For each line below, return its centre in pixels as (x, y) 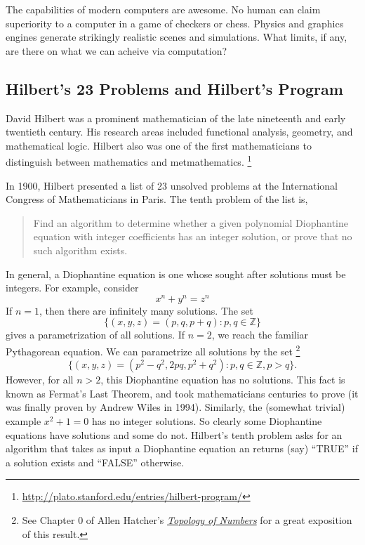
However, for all (40, 380)
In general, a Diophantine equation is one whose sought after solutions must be (176, 274)
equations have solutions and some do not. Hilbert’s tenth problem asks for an (174, 434)
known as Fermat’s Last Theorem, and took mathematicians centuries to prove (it (182, 393)
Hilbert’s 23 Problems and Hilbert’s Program (174, 88)
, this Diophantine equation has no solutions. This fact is (223, 380)
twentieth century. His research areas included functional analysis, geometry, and (179, 132)
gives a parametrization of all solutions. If (95, 335)
